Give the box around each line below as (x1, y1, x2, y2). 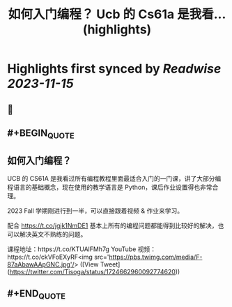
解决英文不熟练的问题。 (19, 230, 87, 238)
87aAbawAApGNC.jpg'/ (7, 260, 75, 269)
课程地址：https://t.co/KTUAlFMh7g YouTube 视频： (7, 245, 157, 253)
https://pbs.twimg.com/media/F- (109, 253, 203, 261)
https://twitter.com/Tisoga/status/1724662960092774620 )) (9, 267, 180, 276)
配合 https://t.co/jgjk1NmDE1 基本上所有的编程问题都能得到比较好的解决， (7, 221, 218, 230)
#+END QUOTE (7, 287, 66, 301)
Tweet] (100, 260, 121, 269)
